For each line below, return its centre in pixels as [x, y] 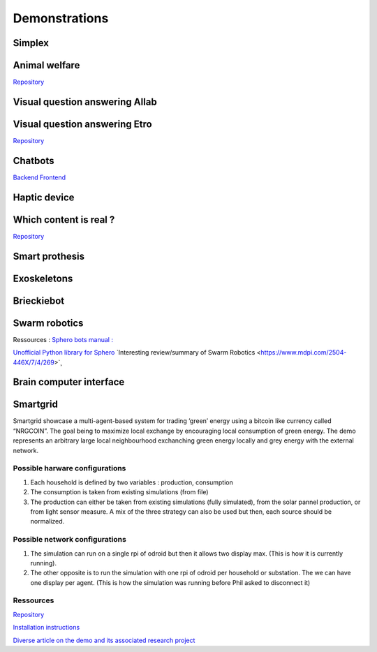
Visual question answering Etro [83, 124]
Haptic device [44, 197]
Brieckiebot [39, 301]
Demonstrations [61, 18]
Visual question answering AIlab [85, 102]
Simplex [31, 43]
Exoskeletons [43, 278]
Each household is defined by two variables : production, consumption [132, 482]
